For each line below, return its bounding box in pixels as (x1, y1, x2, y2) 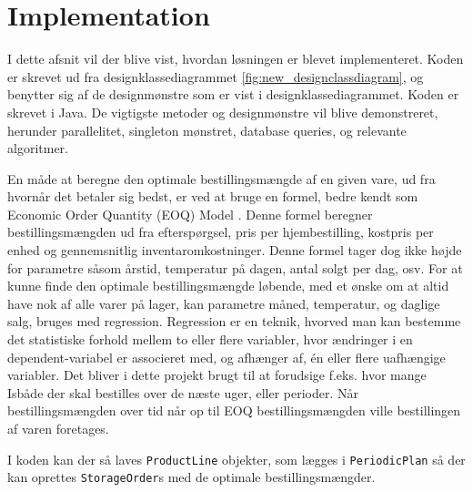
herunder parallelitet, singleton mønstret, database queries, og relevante (7, 120, 407, 139)
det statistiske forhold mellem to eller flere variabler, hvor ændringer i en (7, 330, 413, 349)
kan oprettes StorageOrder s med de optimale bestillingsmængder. (7, 467, 376, 487)
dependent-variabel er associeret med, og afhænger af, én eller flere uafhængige (7, 347, 446, 366)
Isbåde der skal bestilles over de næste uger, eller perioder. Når (7, 383, 359, 402)
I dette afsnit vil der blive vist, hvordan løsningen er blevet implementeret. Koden (7, 49, 464, 68)
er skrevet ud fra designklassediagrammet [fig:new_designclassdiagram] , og (7, 67, 424, 86)
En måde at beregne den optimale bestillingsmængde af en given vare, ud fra (7, 169, 436, 188)
